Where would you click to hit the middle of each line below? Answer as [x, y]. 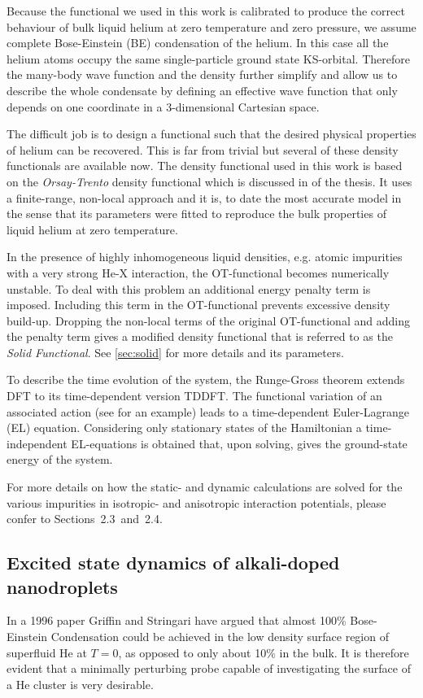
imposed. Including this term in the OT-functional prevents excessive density [198, 305]
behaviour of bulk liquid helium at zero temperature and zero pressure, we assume [211, 26]
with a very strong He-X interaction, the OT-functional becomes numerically [198, 272]
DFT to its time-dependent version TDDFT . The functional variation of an [194, 396]
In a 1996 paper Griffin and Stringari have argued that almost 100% [177, 620]
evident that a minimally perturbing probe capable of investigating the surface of [209, 668]
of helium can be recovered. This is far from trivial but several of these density [203, 149]
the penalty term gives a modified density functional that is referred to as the [200, 336]
